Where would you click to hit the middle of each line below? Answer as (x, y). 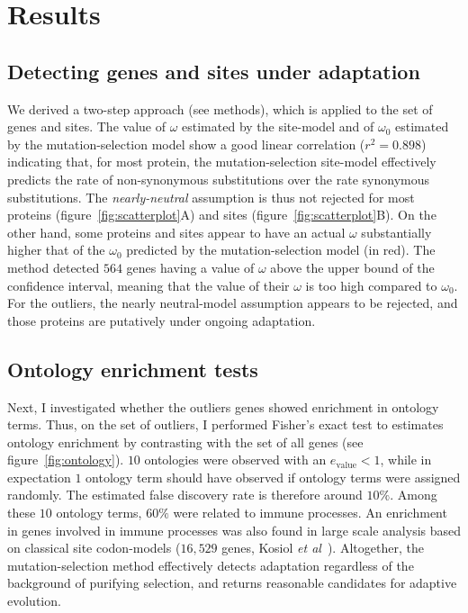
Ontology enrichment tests (133, 369)
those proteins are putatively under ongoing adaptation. (162, 320)
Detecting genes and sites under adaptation (214, 71)
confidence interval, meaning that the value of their (148, 285)
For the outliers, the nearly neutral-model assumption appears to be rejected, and (233, 303)
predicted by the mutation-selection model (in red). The (281, 250)
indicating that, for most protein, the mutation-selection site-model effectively (222, 162)
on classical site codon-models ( (94, 548)
